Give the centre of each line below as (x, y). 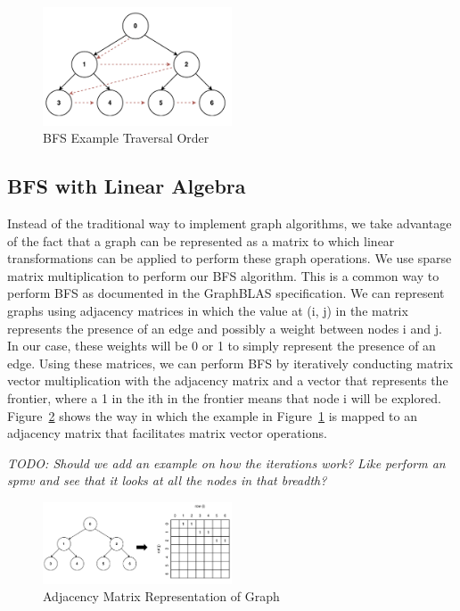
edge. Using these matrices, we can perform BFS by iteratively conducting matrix (230, 363)
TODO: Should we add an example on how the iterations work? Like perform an (226, 462)
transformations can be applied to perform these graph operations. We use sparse (230, 258)
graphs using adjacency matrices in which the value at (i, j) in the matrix (208, 311)
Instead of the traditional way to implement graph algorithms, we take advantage (230, 223)
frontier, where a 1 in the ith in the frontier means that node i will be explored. (224, 398)
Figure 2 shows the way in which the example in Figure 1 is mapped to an (212, 415)
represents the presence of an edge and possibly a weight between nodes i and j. (225, 328)
